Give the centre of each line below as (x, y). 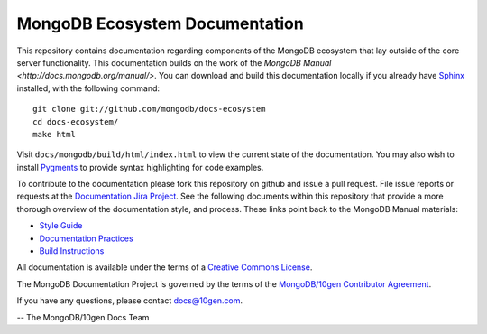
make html (54, 134)
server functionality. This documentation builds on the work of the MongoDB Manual (174, 62)
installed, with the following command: (88, 88)
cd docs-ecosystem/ (76, 121)
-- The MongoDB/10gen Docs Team (83, 317)
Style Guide (61, 226)
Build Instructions (72, 251)
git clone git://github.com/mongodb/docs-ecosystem (149, 109)
